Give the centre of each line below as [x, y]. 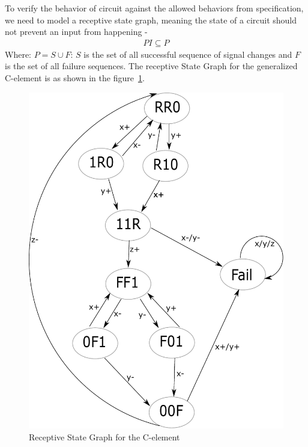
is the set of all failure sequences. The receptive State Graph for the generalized [151, 66]
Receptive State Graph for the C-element [104, 436]
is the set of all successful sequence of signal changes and [188, 54]
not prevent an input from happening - [76, 32]
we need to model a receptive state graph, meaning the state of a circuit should [151, 20]
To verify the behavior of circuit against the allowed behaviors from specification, [154, 8]
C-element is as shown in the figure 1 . [75, 78]
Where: [18, 54]
